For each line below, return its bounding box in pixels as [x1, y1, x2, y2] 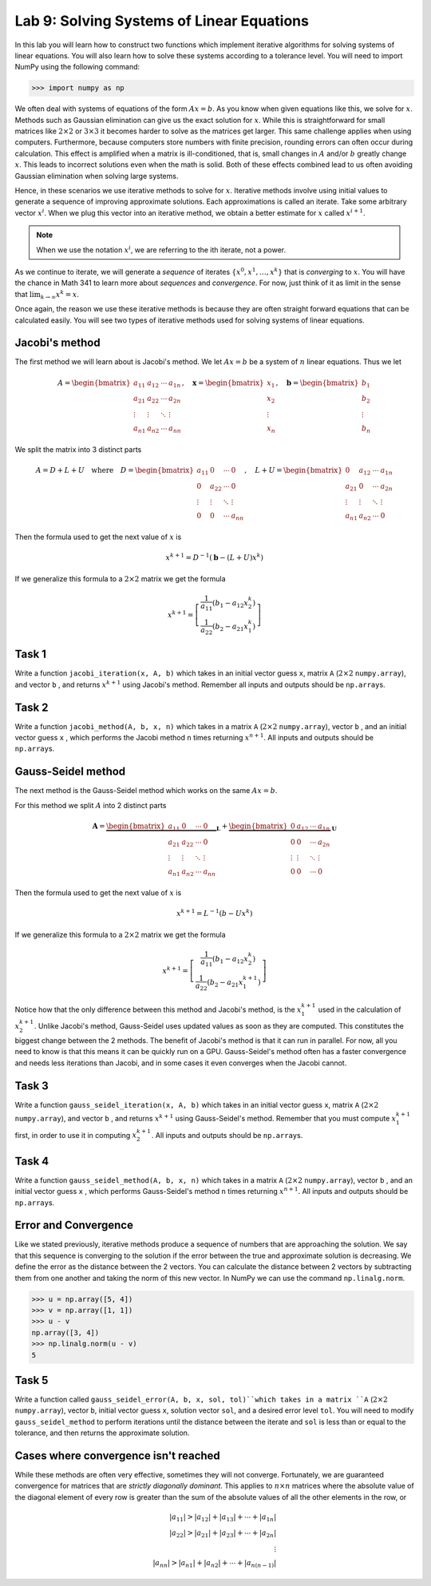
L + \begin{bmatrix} [215, 821, 288, 832]
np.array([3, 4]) [31, 1328, 100, 1337]
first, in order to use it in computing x [14, 1130, 137, 1140]
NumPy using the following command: [14, 62, 140, 72]
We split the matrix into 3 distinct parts [14, 444, 142, 454]
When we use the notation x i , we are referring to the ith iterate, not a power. [36, 244, 287, 255]
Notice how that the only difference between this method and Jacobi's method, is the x [14, 1005, 302, 1014]
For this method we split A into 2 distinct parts [14, 800, 167, 810]
